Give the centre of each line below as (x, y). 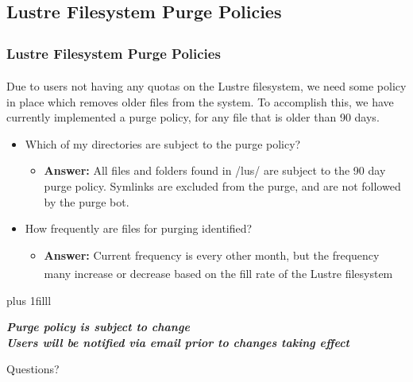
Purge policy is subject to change (98, 327)
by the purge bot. (87, 201)
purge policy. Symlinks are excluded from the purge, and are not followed (222, 186)
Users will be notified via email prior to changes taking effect (178, 342)
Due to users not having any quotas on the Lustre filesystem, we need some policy (206, 86)
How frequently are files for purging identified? (139, 228)
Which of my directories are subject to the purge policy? (163, 143)
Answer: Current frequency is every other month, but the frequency (212, 255)
